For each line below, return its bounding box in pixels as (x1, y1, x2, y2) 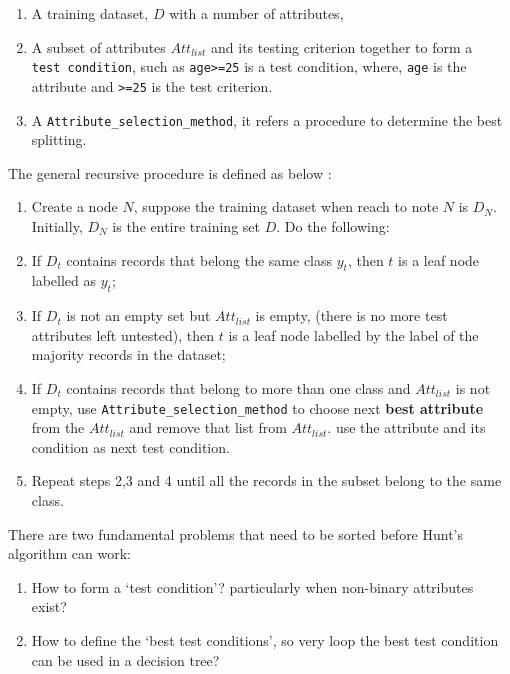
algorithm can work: (8, 543, 131, 564)
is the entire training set (112, 215, 260, 236)
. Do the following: (276, 215, 390, 236)
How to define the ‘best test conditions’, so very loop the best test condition (31, 629, 499, 650)
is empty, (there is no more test (255, 305, 448, 326)
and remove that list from (129, 417, 287, 438)
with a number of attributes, (169, 3, 344, 23)
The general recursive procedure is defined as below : (8, 162, 332, 183)
